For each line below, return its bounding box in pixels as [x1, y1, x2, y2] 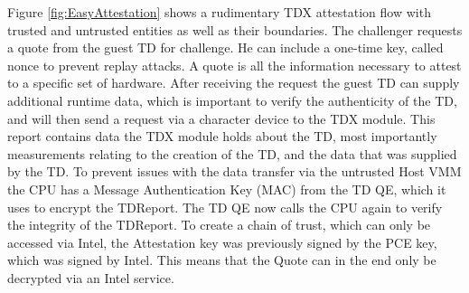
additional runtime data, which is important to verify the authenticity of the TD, [7, 90, 457, 109]
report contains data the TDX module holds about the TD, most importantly [7, 127, 437, 146]
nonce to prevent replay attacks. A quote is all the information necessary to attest [7, 55, 462, 74]
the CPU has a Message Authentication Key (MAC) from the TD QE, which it [7, 179, 446, 198]
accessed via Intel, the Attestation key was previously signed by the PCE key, [7, 232, 437, 251]
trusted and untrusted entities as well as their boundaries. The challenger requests [7, 20, 463, 39]
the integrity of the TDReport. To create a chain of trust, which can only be [7, 215, 431, 234]
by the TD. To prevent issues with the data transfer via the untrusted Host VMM [7, 162, 462, 181]
